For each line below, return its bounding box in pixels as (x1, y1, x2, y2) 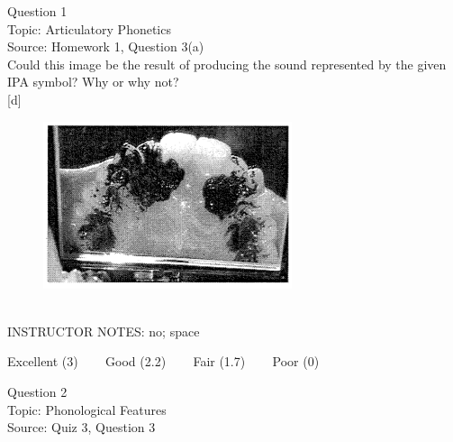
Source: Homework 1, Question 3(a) (7, 37, 204, 56)
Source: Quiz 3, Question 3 (7, 418, 156, 437)
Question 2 (7, 382, 68, 401)
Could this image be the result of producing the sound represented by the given (7, 54, 447, 73)
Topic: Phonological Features (7, 400, 167, 419)
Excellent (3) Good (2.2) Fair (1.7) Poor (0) (7, 352, 320, 371)
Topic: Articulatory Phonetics (7, 19, 171, 38)
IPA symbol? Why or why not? (7, 72, 179, 91)
